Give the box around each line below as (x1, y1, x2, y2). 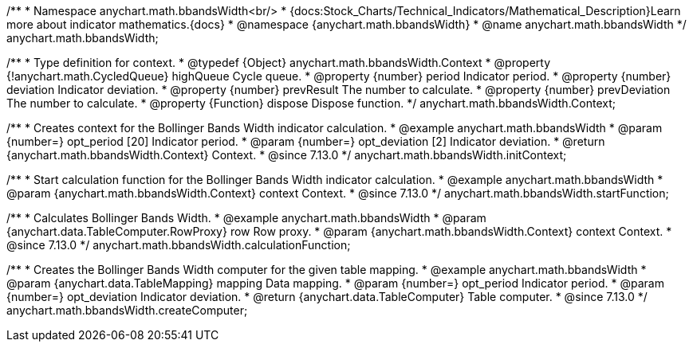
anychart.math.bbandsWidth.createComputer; (6, 303, 248, 317)
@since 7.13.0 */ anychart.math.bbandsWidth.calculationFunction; (6, 238, 351, 252)
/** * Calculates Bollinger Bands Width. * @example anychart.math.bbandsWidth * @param (6, 211, 486, 225)
